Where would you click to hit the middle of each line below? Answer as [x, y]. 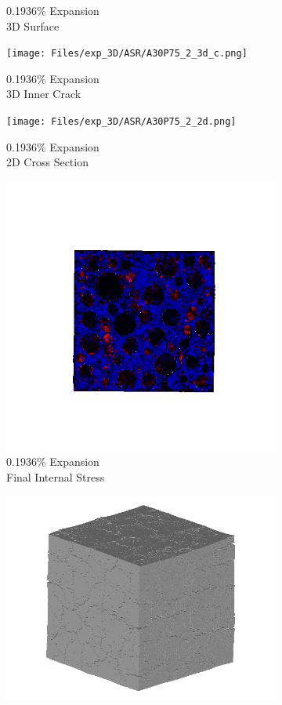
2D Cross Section [47, 162]
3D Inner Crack [44, 94]
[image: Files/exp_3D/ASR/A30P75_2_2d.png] [121, 122]
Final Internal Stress [56, 477]
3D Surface [33, 25]
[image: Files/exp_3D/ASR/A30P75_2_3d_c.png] [127, 54]
